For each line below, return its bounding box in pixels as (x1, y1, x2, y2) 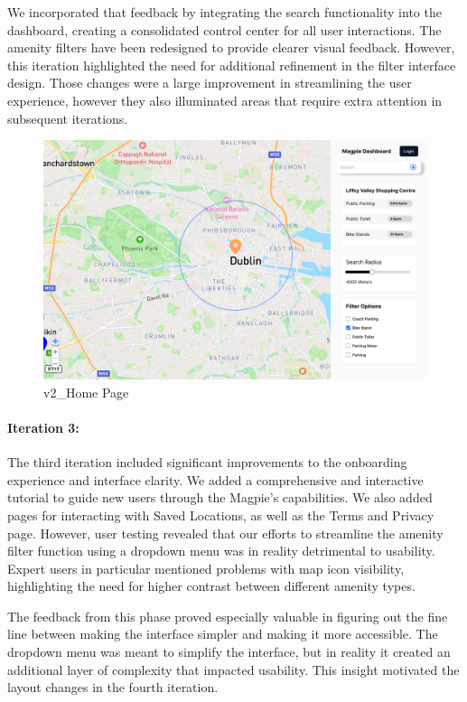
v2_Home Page (43, 382, 129, 401)
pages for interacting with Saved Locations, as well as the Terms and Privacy (7, 505, 434, 524)
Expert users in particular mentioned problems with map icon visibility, (7, 558, 405, 577)
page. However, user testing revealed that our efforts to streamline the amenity (7, 523, 444, 542)
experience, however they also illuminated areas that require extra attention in (7, 90, 443, 109)
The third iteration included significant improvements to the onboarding (7, 453, 407, 472)
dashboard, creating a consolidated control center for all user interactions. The (7, 20, 442, 39)
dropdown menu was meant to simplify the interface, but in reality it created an (7, 642, 451, 661)
